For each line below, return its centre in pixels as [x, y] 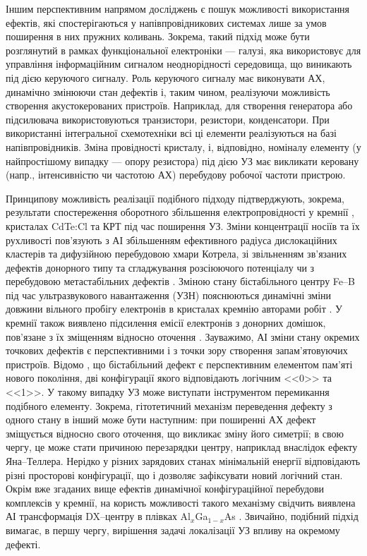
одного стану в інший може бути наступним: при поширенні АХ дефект [161, 419]
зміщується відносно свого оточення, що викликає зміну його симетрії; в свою [175, 433]
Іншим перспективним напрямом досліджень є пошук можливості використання [178, 8]
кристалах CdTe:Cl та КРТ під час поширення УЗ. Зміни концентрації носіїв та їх [183, 225]
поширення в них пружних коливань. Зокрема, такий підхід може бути [158, 36]
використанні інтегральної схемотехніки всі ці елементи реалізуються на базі [171, 133]
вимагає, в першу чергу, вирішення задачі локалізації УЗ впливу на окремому [173, 530]
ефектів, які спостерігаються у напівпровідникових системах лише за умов [166, 22]
